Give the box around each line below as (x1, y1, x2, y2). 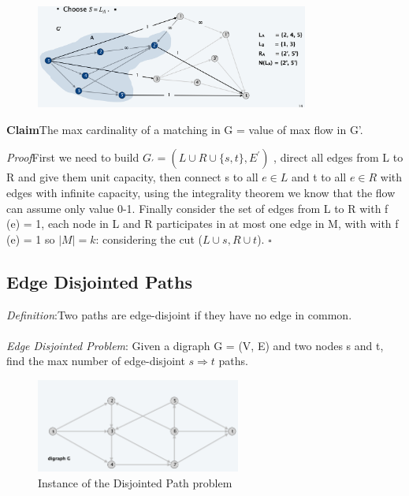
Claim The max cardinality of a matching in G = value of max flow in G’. (6, 121, 363, 137)
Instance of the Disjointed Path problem (38, 474, 232, 490)
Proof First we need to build (6, 149, 139, 166)
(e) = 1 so (6, 230, 55, 247)
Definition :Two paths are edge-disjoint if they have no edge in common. (6, 306, 352, 323)
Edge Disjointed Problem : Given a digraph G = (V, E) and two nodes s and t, (6, 337, 384, 353)
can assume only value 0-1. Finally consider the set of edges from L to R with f (6, 200, 389, 216)
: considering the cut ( (95, 230, 203, 247)
